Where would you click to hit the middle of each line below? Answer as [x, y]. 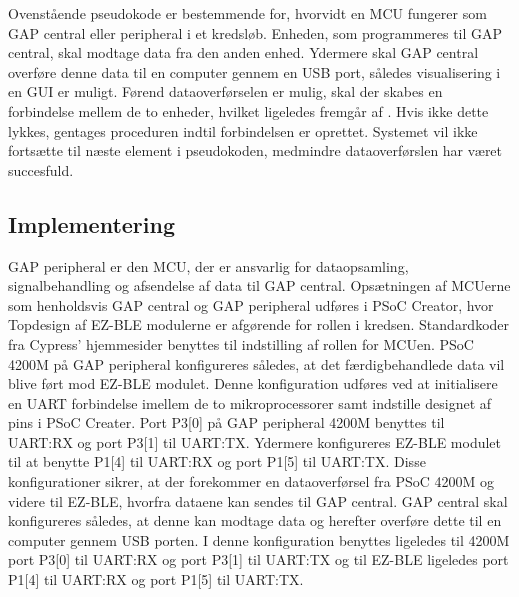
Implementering [91, 223]
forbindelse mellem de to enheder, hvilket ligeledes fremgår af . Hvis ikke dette [248, 110]
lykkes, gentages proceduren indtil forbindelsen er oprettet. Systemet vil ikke [243, 130]
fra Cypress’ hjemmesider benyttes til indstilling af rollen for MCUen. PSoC [241, 343]
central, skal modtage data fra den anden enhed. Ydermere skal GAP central [243, 52]
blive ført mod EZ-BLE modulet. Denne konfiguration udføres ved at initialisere [253, 383]
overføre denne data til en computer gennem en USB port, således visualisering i [254, 71]
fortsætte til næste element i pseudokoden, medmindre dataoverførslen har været [255, 150]
